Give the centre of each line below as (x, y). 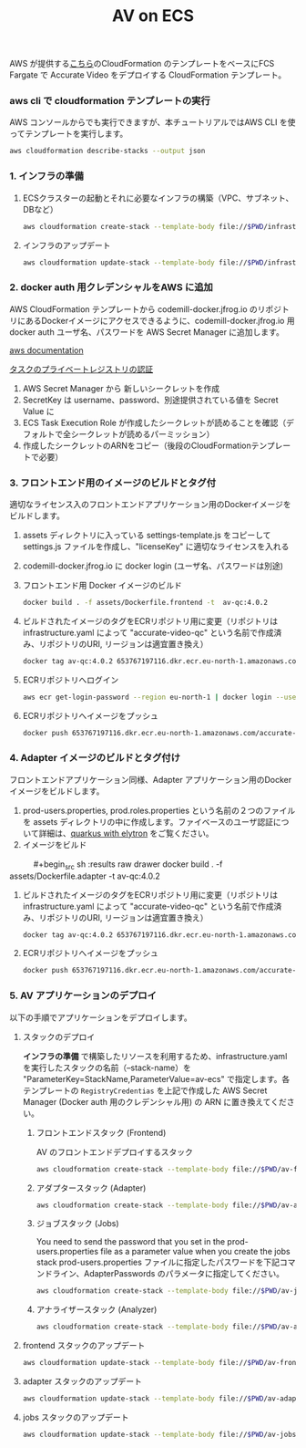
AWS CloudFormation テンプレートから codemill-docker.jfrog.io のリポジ (146, 309)
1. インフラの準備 (46, 176)
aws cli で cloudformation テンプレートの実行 (110, 101)
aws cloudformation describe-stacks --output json (107, 151)
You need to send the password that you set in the (131, 1242)
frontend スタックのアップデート (84, 1346)
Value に (38, 411)
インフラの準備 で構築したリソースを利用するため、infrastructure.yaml (155, 1056)
